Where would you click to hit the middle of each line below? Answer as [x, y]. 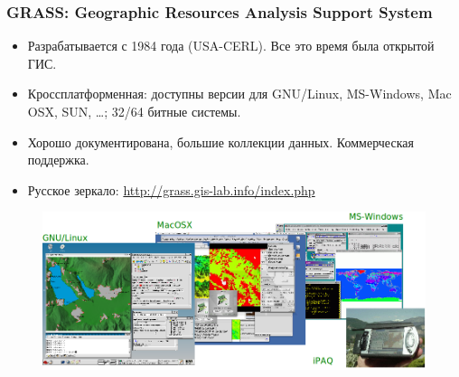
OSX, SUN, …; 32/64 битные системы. [134, 111]
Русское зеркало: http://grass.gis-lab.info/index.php [171, 189]
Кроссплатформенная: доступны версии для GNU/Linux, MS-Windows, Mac [239, 94]
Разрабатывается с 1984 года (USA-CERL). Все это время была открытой [231, 46]
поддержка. [58, 160]
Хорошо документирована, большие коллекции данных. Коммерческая [220, 141]
